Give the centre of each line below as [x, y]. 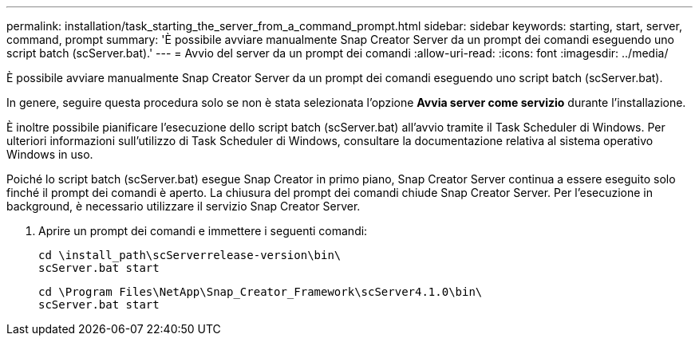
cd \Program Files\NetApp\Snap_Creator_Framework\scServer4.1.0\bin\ [261, 292]
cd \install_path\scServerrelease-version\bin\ [190, 255]
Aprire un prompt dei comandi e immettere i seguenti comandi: [203, 231]
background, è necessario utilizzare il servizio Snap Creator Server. [184, 206]
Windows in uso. [50, 154]
